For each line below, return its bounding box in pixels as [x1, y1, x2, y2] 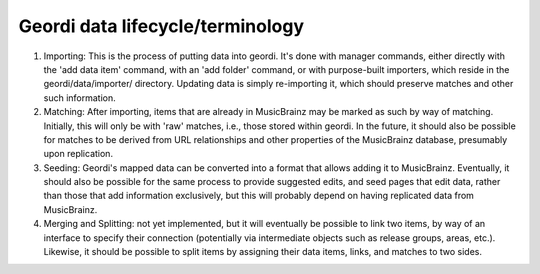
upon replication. [43, 148, 114, 160]
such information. [43, 91, 116, 104]
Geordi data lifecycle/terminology [18, 15, 305, 37]
